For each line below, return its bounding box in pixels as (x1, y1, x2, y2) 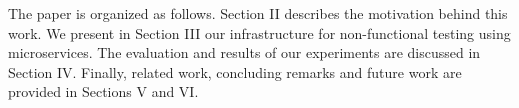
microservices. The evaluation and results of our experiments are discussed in (8, 42, 481, 63)
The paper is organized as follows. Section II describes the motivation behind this (8, 3, 508, 23)
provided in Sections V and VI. (8, 81, 199, 102)
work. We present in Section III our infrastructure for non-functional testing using (8, 22, 511, 43)
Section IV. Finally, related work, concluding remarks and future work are (8, 61, 462, 82)
